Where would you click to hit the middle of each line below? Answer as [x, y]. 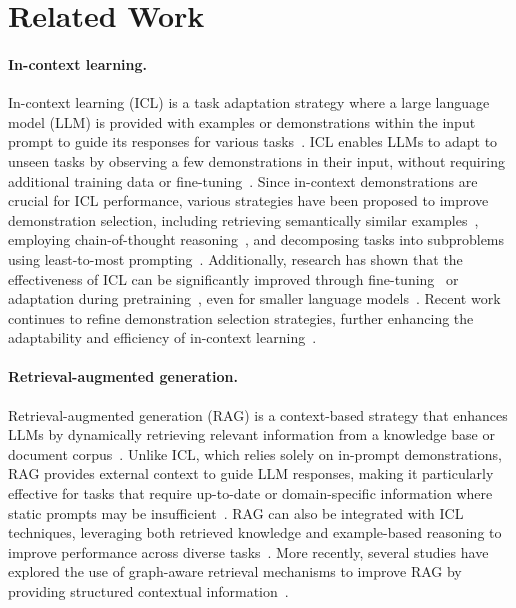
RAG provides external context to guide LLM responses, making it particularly [251, 473]
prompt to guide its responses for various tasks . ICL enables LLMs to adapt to [253, 141]
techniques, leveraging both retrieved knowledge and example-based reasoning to [255, 532]
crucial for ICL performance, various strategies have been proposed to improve [248, 200]
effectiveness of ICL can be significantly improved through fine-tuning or [233, 278]
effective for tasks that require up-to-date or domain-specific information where [250, 493]
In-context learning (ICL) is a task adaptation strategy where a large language [249, 102]
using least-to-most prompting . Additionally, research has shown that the [235, 258]
